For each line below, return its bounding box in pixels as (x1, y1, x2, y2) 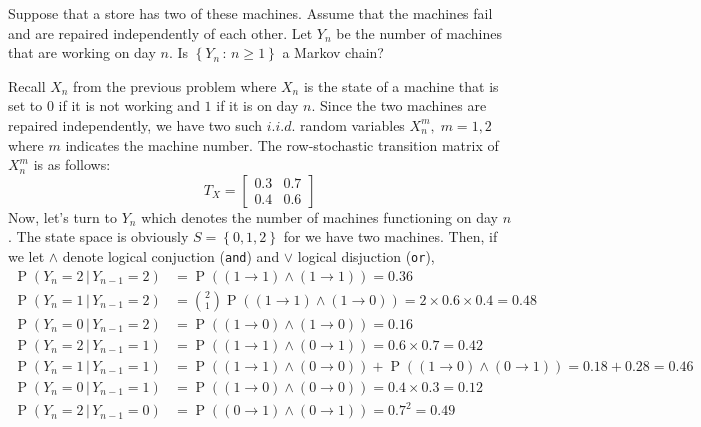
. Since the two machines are (311, 95, 487, 116)
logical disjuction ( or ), (297, 245, 435, 266)
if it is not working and (58, 95, 200, 116)
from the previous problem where (73, 75, 277, 96)
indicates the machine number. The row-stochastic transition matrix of (65, 134, 499, 155)
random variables (300, 114, 405, 135)
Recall (8, 75, 46, 96)
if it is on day (216, 95, 299, 116)
